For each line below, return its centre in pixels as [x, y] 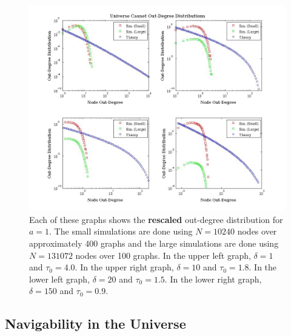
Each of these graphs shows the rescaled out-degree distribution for [156, 219]
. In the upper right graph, [124, 267]
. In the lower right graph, [213, 279]
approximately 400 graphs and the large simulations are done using [154, 243]
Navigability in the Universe [95, 324]
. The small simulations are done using [121, 231]
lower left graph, [60, 279]
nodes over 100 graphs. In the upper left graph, [163, 255]
